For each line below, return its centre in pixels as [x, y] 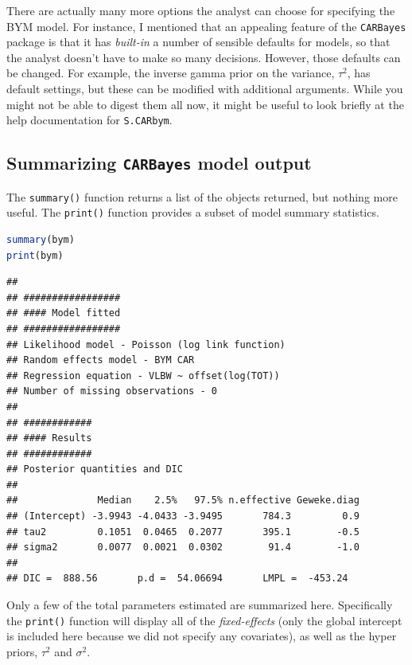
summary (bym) [41, 239]
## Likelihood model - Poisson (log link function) [146, 344]
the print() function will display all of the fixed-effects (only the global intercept [204, 620]
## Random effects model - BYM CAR [101, 360]
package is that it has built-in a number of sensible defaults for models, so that [198, 42]
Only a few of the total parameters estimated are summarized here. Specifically [200, 605]
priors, [22, 651]
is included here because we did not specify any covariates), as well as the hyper [202, 636]
